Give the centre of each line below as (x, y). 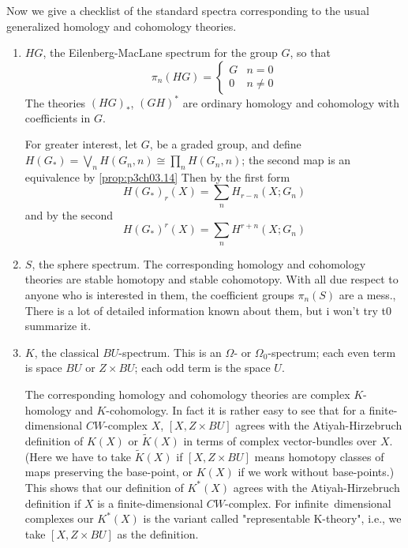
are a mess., (367, 295)
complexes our (59, 518)
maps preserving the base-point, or (109, 472)
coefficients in (58, 117)
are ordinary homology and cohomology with (291, 102)
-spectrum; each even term (332, 352)
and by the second (69, 214)
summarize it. (58, 326)
